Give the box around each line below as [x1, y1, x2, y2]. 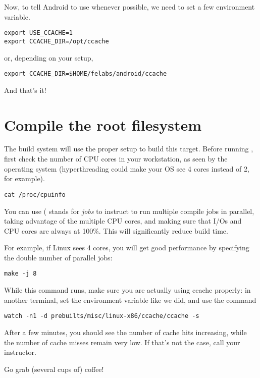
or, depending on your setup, [4, 52, 93, 63]
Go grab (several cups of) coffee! [4, 363, 104, 374]
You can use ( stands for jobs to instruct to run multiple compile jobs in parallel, [4, 205, 254, 216]
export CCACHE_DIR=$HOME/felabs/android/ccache [4, 70, 167, 78]
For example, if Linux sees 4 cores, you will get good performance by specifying [4, 242, 249, 253]
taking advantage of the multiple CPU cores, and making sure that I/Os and [4, 215, 242, 226]
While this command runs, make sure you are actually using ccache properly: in [4, 285, 251, 295]
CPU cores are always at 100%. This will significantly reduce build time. [4, 225, 228, 236]
